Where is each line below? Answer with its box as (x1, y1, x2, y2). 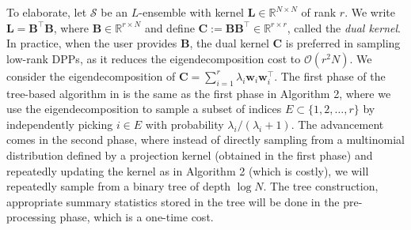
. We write (344, 4, 395, 20)
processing (6, 209, 56, 225)
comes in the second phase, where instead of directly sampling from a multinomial (6, 131, 405, 148)
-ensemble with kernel (139, 4, 244, 20)
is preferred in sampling (285, 35, 401, 51)
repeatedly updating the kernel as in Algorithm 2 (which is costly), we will (6, 162, 369, 179)
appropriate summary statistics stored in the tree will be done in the (6, 193, 340, 209)
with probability (145, 115, 224, 132)
